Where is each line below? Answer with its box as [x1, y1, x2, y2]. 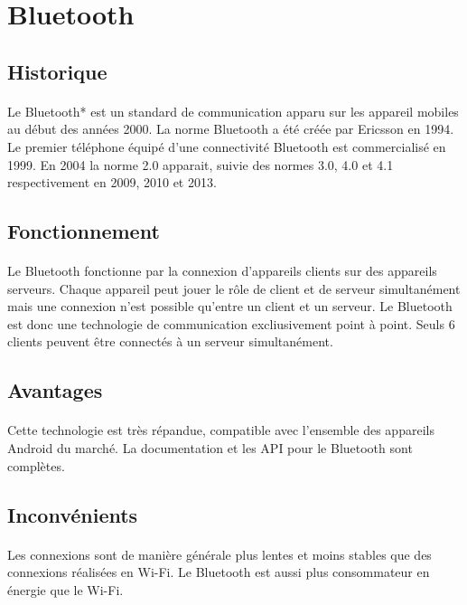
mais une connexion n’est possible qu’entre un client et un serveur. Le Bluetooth [7, 297, 453, 316]
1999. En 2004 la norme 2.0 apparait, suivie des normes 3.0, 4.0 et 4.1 [7, 155, 394, 174]
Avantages [7, 376, 103, 404]
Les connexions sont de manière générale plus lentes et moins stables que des [7, 544, 432, 563]
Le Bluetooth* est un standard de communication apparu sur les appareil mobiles [7, 101, 459, 120]
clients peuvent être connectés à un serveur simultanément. [7, 332, 333, 351]
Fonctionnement [7, 217, 160, 245]
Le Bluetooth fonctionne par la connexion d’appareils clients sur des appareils [7, 261, 437, 280]
